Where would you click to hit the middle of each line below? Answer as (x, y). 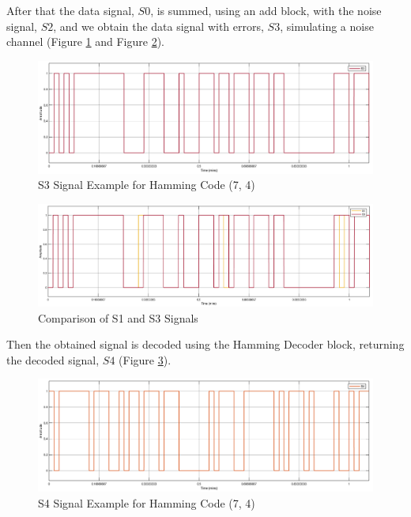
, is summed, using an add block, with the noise (266, 10)
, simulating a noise (327, 26)
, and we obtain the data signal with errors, (158, 26)
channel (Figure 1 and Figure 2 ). (85, 42)
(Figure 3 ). (145, 359)
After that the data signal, (70, 10)
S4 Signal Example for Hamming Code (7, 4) (147, 502)
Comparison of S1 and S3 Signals (118, 317)
